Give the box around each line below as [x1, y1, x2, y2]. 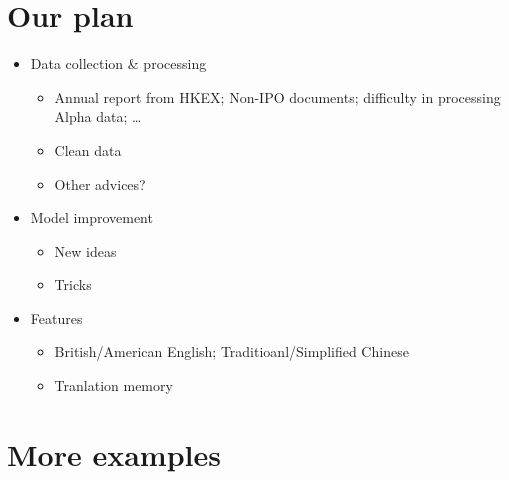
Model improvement [30, 207, 153, 228]
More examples [7, 433, 221, 474]
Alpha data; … [54, 106, 142, 127]
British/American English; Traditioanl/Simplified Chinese [54, 341, 409, 362]
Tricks [54, 274, 92, 295]
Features [30, 307, 83, 328]
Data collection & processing [30, 53, 207, 74]
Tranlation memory [54, 375, 173, 396]
